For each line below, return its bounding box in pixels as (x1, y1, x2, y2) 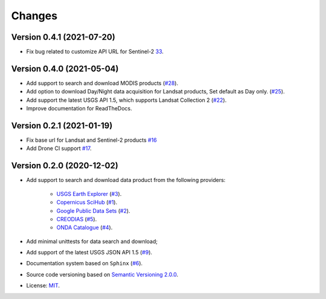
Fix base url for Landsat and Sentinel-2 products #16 (26, 136, 157, 144)
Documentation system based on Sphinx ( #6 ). (26, 260, 143, 267)
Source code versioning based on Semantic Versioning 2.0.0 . (26, 271, 179, 278)
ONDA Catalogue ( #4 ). (56, 224, 113, 231)
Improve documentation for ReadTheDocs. (26, 105, 132, 112)
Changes (11, 9, 57, 22)
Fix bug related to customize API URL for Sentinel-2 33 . (26, 48, 164, 55)
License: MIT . (26, 282, 60, 289)
